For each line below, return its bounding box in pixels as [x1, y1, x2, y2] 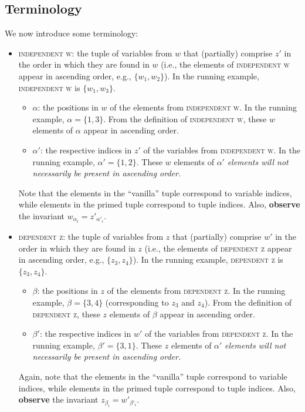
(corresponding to [105, 296, 169, 308]
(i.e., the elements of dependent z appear [144, 242, 292, 254]
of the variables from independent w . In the [143, 143, 300, 156]
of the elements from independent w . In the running [110, 101, 297, 113]
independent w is [18, 81, 80, 93]
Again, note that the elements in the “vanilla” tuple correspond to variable [18, 370, 287, 382]
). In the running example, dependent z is [133, 253, 283, 266]
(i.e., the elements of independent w [161, 58, 290, 71]
